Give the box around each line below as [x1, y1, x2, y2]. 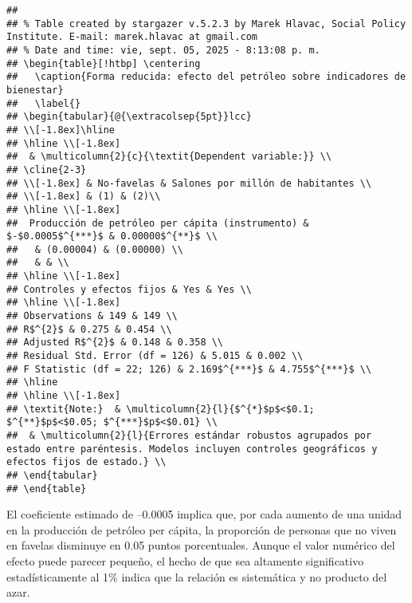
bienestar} [6, 84, 64, 96]
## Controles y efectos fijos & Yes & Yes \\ [6, 283, 252, 295]
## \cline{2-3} [6, 164, 87, 175]
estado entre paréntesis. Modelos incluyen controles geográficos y [6, 443, 378, 455]
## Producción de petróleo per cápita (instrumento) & [6, 217, 309, 229]
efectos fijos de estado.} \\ [6, 456, 167, 468]
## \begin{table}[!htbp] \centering [6, 57, 201, 69]
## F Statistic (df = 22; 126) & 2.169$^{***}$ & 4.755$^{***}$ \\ [6, 363, 372, 375]
